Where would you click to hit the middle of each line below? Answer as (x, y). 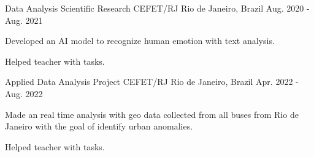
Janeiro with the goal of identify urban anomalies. (99, 126)
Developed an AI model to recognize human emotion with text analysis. (140, 41)
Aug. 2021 (24, 20)
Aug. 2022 (24, 93)
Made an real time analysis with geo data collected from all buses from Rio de (152, 114)
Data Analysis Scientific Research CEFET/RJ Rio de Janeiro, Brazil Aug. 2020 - (157, 8)
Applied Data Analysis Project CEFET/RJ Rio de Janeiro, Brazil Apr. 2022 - (152, 82)
